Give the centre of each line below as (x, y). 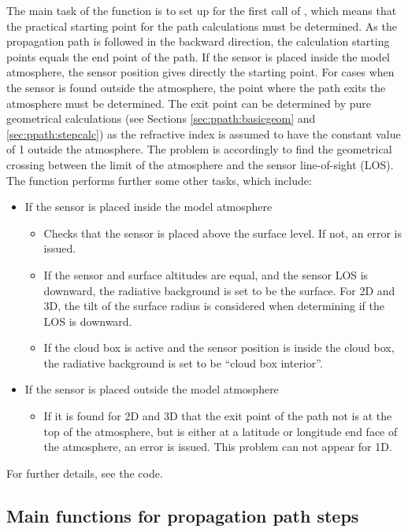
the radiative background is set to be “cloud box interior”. (183, 362)
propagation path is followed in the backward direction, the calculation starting (198, 41)
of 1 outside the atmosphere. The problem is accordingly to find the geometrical (199, 149)
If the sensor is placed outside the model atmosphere (152, 389)
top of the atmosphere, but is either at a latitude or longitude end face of (221, 431)
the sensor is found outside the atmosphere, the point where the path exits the (196, 87)
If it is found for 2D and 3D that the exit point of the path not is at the (218, 416)
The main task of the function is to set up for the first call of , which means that (202, 10)
